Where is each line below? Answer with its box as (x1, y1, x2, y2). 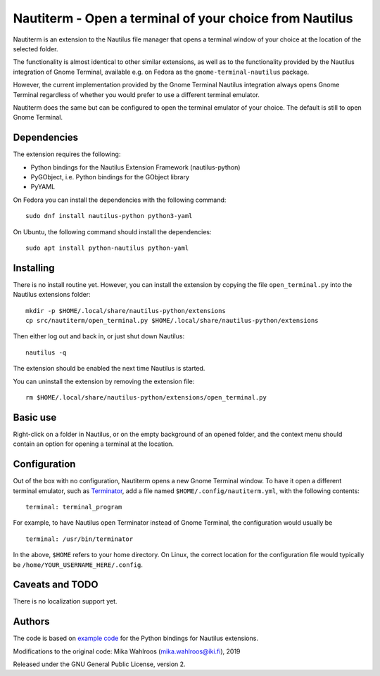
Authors (13, 616, 50, 627)
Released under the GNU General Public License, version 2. (13, 660, 186, 668)
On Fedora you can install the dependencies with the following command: (13, 196, 227, 204)
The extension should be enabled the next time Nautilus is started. (13, 364, 205, 373)
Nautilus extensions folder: (13, 291, 91, 299)
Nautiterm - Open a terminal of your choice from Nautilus (13, 11, 353, 26)
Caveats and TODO (13, 579, 99, 591)
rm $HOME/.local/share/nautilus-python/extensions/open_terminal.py (25, 393, 267, 401)
